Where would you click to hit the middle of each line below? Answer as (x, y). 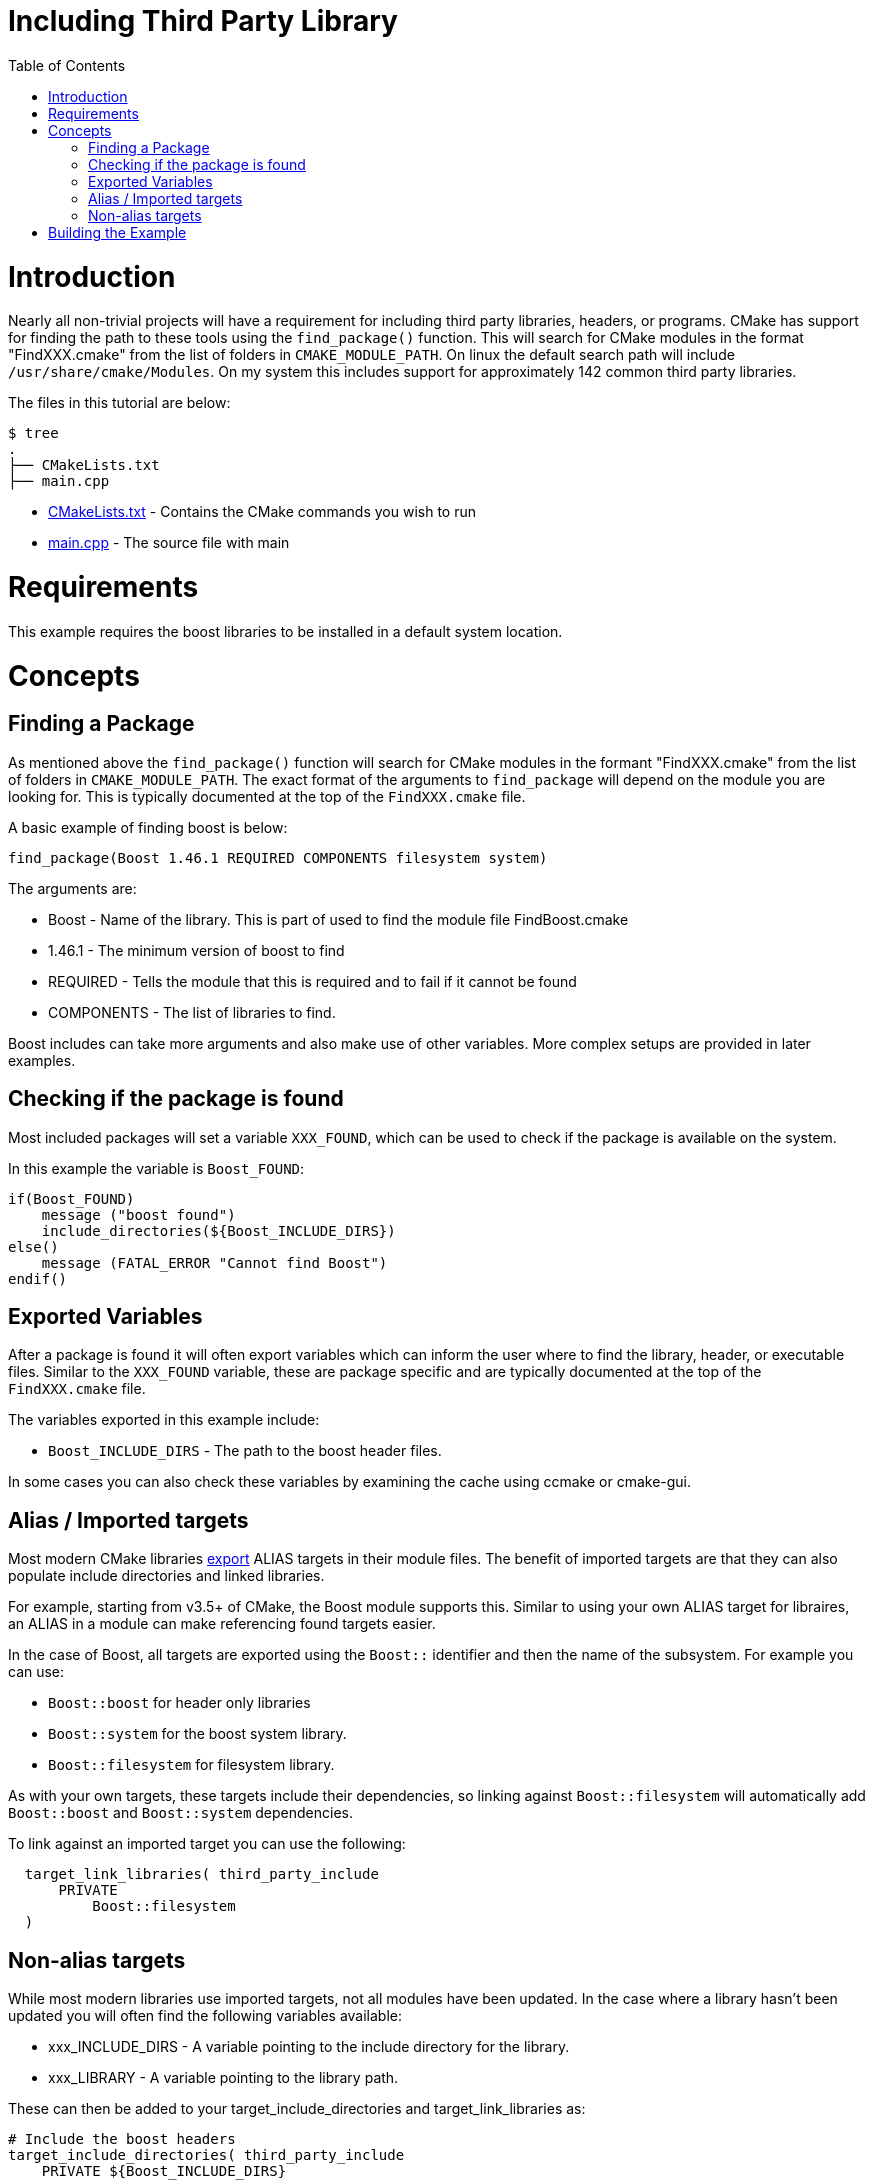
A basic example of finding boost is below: (148, 827)
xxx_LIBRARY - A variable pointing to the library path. (223, 2078)
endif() (38, 1278)
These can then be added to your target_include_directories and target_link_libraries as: (297, 2109)
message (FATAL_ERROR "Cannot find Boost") (214, 1262)
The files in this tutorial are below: (119, 403)
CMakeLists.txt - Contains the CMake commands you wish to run (262, 512)
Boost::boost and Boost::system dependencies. (180, 1813)
